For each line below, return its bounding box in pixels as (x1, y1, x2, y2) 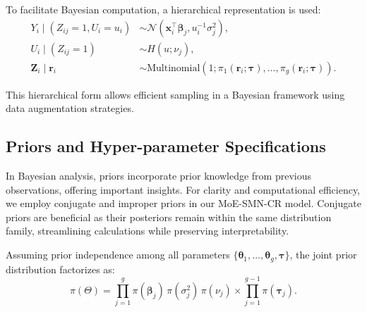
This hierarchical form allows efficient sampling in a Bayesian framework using (6, 87, 345, 101)
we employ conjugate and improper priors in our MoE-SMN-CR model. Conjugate (6, 196, 361, 211)
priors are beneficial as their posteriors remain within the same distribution (6, 209, 332, 224)
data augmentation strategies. (6, 101, 134, 116)
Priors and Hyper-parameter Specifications (6, 135, 326, 157)
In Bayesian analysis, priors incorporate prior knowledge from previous (6, 168, 311, 183)
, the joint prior (289, 247, 357, 262)
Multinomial (147, 63, 200, 73)
